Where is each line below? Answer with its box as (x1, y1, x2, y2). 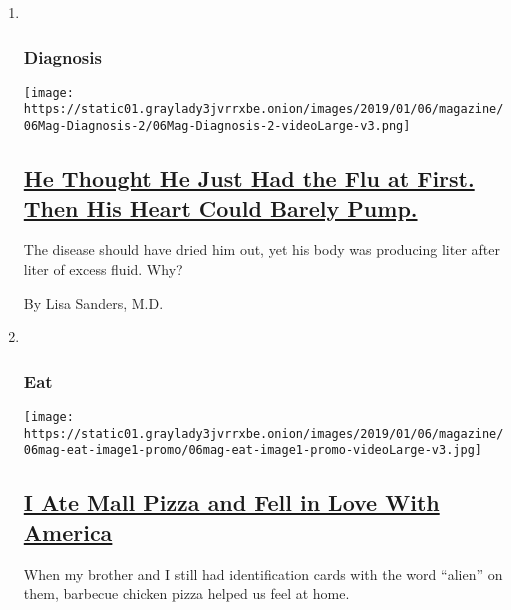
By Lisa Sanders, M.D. (23, 292, 164, 313)
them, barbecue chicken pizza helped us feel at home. (23, 583, 350, 604)
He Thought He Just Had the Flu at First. (23, 163, 475, 194)
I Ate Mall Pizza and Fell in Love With (23, 487, 440, 518)
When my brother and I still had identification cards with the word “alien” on (23, 563, 503, 584)
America (23, 516, 113, 547)
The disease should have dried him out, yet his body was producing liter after (23, 239, 500, 260)
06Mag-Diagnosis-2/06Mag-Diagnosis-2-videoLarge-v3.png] (23, 119, 411, 134)
